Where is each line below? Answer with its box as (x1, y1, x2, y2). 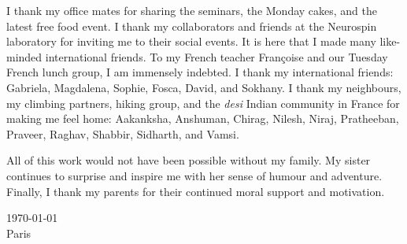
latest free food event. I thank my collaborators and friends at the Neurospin (6, 17, 377, 34)
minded (6, 48, 43, 65)
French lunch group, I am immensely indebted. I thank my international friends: (6, 64, 394, 80)
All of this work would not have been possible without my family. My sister (6, 152, 371, 168)
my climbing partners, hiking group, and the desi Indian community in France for (6, 94, 400, 111)
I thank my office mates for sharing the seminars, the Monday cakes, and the (6, 2, 378, 18)
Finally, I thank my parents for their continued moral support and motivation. (6, 183, 385, 199)
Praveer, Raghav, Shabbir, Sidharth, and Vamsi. (6, 125, 239, 142)
